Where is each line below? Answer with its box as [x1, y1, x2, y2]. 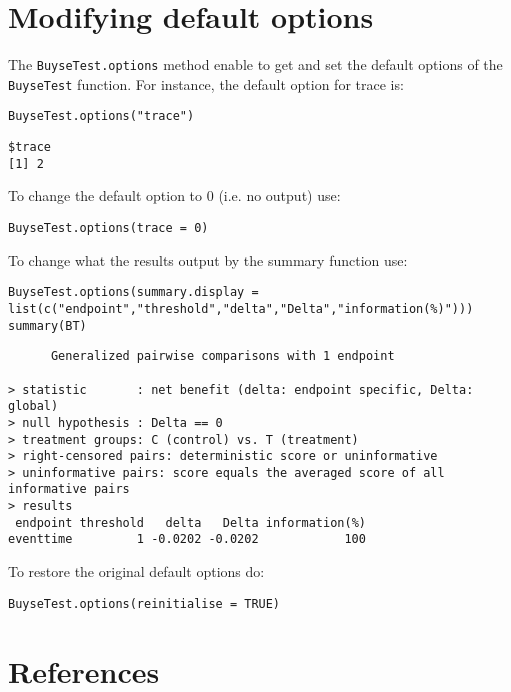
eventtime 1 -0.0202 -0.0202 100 [8, 532, 366, 547]
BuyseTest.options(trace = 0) [8, 221, 209, 235]
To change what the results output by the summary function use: [8, 249, 408, 270]
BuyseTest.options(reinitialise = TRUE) [8, 596, 281, 611]
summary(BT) [8, 318, 87, 333]
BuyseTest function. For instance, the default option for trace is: [8, 73, 404, 94]
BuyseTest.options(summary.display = [8, 285, 259, 300]
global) [8, 399, 59, 414]
